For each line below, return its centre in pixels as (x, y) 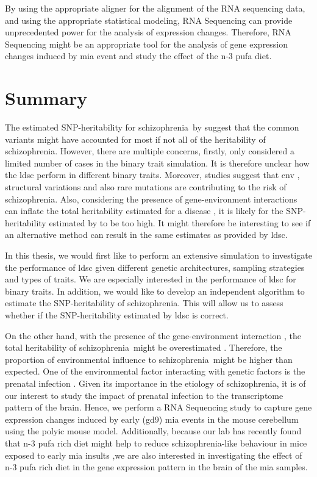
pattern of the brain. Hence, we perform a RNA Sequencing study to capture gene (158, 407)
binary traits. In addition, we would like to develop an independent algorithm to (155, 291)
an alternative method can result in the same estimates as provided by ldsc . (146, 235)
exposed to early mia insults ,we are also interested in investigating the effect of (154, 455)
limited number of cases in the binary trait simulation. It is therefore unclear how (157, 163)
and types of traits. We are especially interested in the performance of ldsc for (151, 279)
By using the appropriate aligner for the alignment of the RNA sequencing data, (155, 8)
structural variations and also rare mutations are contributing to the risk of (146, 187)
